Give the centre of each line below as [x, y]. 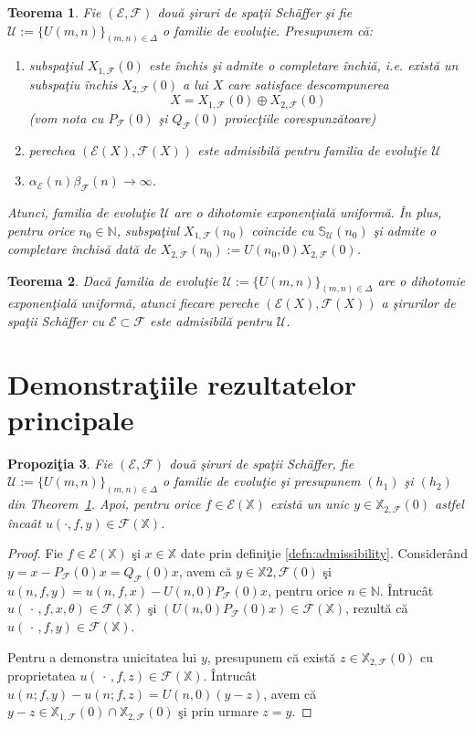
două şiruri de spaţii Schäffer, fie [262, 463]
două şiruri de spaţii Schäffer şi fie [255, 12]
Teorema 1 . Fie [54, 12]
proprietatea [42, 675]
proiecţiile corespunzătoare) [300, 117]
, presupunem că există [271, 656]
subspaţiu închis [73, 84]
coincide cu [283, 230]
